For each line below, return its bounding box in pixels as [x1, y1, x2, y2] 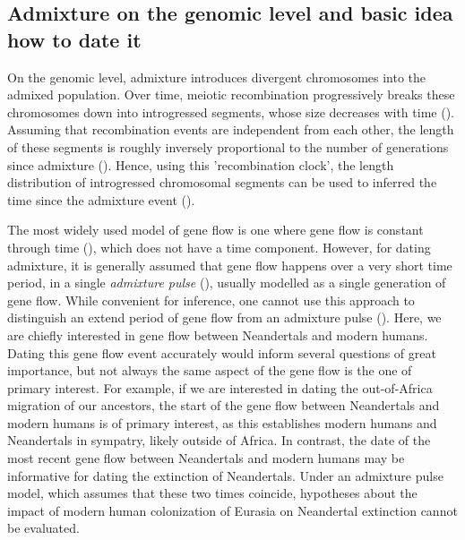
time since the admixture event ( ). [7, 190, 195, 209]
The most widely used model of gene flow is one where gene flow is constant [7, 220, 424, 239]
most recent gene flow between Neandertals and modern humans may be [7, 449, 405, 467]
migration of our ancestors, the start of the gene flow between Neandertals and [7, 396, 440, 415]
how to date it [7, 25, 142, 53]
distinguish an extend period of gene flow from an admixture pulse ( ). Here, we [7, 308, 442, 327]
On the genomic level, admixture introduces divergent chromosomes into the [7, 67, 426, 86]
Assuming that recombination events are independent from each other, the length [7, 120, 454, 139]
